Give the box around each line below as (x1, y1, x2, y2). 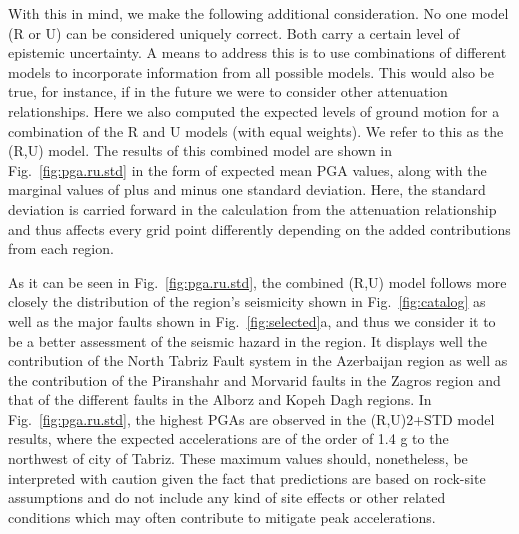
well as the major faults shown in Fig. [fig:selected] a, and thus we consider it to (8, 310, 496, 331)
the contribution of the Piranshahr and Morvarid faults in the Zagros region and (8, 369, 501, 390)
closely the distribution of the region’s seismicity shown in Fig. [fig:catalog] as (8, 291, 486, 312)
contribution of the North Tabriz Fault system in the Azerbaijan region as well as (8, 350, 508, 371)
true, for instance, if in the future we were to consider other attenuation (8, 81, 448, 102)
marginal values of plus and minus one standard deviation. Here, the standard (8, 179, 486, 200)
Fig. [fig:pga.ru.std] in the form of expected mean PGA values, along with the (8, 159, 487, 180)
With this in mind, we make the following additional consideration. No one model (8, 3, 509, 23)
